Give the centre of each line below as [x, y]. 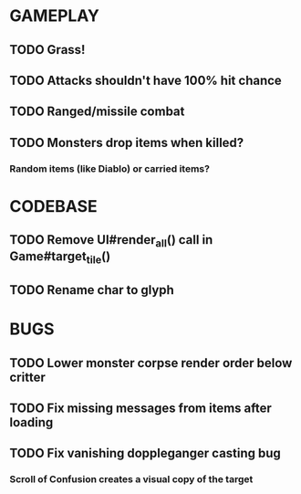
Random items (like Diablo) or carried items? [109, 168]
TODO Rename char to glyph [92, 290]
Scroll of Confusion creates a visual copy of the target [131, 479]
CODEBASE [53, 206]
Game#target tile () [60, 258]
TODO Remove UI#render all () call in [111, 241]
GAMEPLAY [55, 16]
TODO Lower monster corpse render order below [151, 363]
